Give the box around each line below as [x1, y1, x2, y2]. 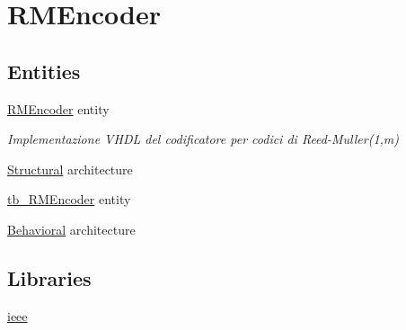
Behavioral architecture [7, 219, 136, 238]
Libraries [7, 263, 92, 291]
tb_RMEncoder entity [7, 190, 131, 209]
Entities [7, 57, 81, 85]
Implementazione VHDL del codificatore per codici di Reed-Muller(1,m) [7, 129, 400, 148]
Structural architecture [7, 159, 133, 178]
